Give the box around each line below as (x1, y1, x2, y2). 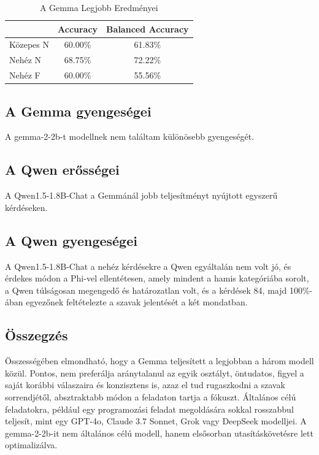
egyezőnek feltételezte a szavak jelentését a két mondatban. (26, 296, 248, 308)
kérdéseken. (5, 201, 48, 213)
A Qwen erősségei (5, 160, 120, 179)
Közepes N (9, 38, 50, 51)
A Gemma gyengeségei (5, 101, 152, 120)
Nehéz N (9, 53, 42, 66)
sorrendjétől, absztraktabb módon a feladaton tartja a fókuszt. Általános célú (5, 390, 296, 403)
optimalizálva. (5, 438, 58, 451)
